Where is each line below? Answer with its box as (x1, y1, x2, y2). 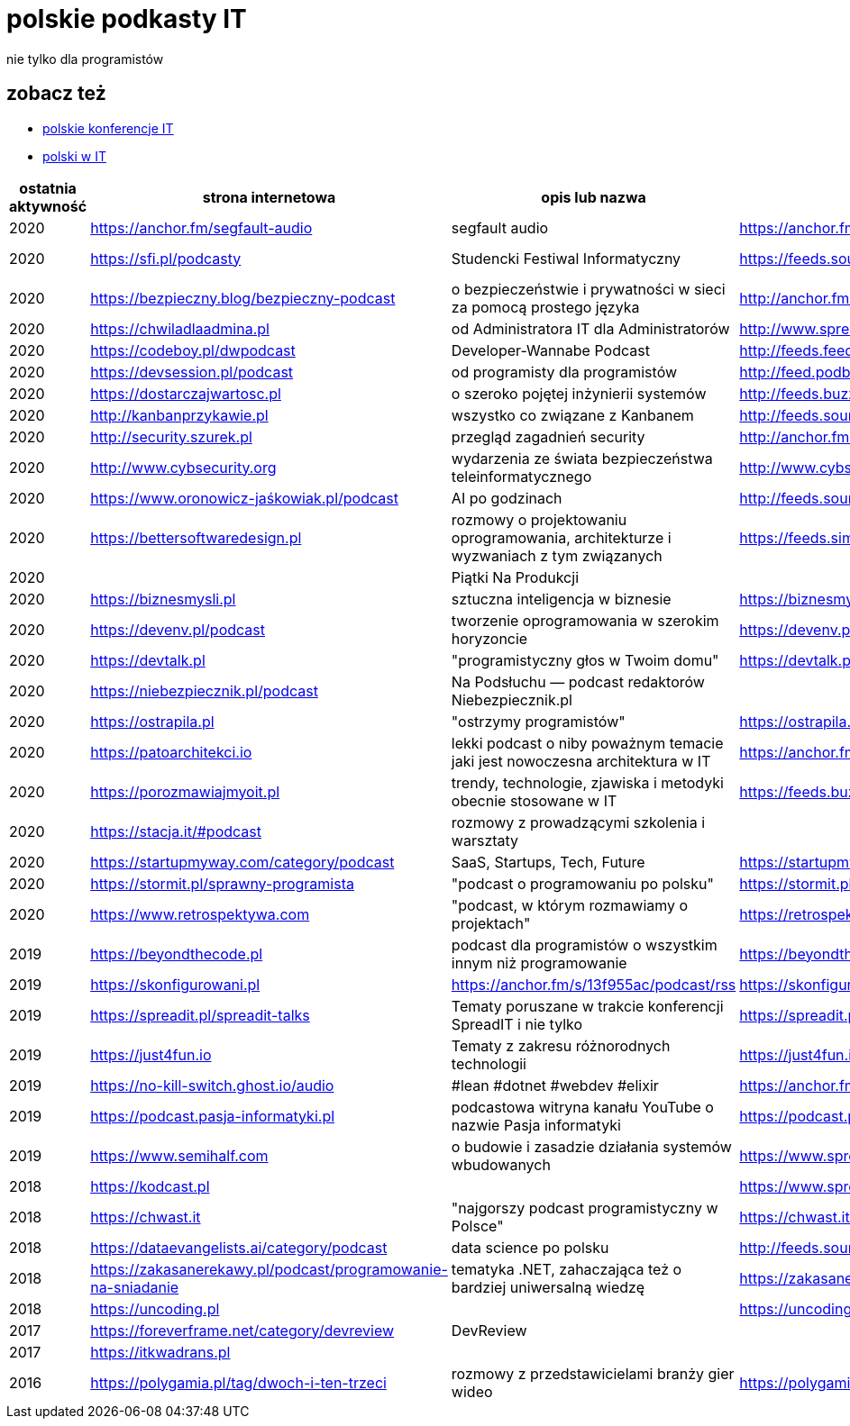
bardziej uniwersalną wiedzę (451, 1277, 644, 1296)
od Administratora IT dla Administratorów (451, 319, 730, 338)
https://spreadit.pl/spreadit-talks (90, 1005, 310, 1024)
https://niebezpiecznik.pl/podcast (90, 681, 318, 700)
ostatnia (19, 178, 77, 197)
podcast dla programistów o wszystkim (451, 935, 717, 954)
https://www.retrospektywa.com (90, 904, 310, 923)
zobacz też (6, 82, 106, 105)
